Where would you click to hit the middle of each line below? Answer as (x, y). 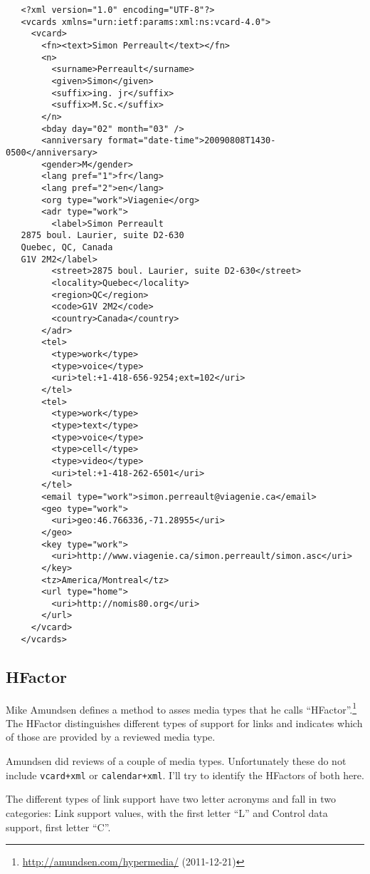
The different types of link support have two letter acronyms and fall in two (171, 799)
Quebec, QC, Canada (67, 248)
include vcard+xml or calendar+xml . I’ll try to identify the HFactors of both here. (185, 775)
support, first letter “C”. (58, 827)
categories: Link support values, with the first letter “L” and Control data (167, 812)
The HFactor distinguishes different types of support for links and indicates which (184, 723)
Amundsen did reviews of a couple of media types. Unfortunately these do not (176, 761)
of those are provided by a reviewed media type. (111, 737)
